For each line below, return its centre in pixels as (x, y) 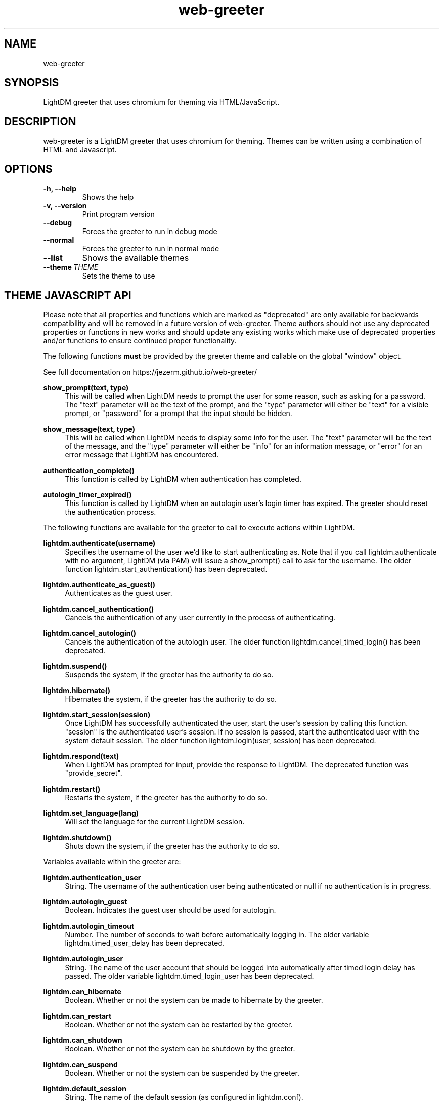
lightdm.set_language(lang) (91, 813)
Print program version (118, 214)
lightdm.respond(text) (81, 756)
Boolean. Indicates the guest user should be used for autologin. (170, 910)
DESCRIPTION (40, 121)
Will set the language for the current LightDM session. (155, 821)
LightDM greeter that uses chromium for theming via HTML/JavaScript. (161, 102)
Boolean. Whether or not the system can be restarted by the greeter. (179, 1024)
